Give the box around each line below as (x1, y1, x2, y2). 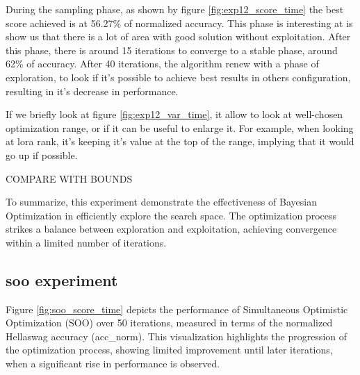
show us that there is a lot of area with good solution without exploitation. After (6, 29, 351, 44)
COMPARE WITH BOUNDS (6, 171, 133, 185)
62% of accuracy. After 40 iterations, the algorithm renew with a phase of (6, 56, 319, 71)
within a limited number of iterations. (6, 235, 167, 249)
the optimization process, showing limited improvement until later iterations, (6, 342, 333, 357)
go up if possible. (6, 147, 78, 162)
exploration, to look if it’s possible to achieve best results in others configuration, (6, 69, 351, 84)
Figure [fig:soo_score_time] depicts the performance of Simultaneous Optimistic (6, 301, 348, 316)
